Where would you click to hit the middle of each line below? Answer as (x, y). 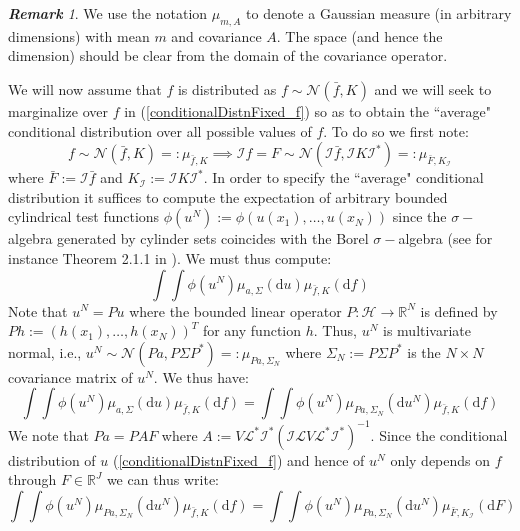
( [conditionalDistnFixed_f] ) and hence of (239, 459)
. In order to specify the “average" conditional (343, 177)
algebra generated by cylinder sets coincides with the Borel (188, 238)
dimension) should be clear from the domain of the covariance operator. (228, 55)
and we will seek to (433, 88)
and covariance (216, 35)
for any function (251, 330)
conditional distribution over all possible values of (160, 130)
